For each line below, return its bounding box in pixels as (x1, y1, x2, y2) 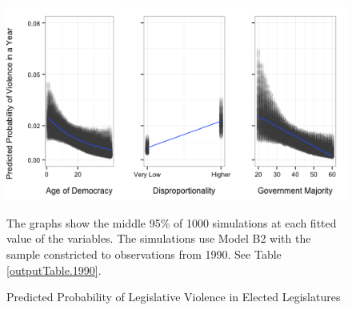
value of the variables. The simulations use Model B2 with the (6, 230, 311, 247)
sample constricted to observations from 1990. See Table (6, 246, 282, 263)
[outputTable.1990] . (6, 261, 102, 278)
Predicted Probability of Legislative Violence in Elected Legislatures (6, 288, 341, 305)
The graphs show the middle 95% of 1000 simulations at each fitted (6, 214, 337, 231)
